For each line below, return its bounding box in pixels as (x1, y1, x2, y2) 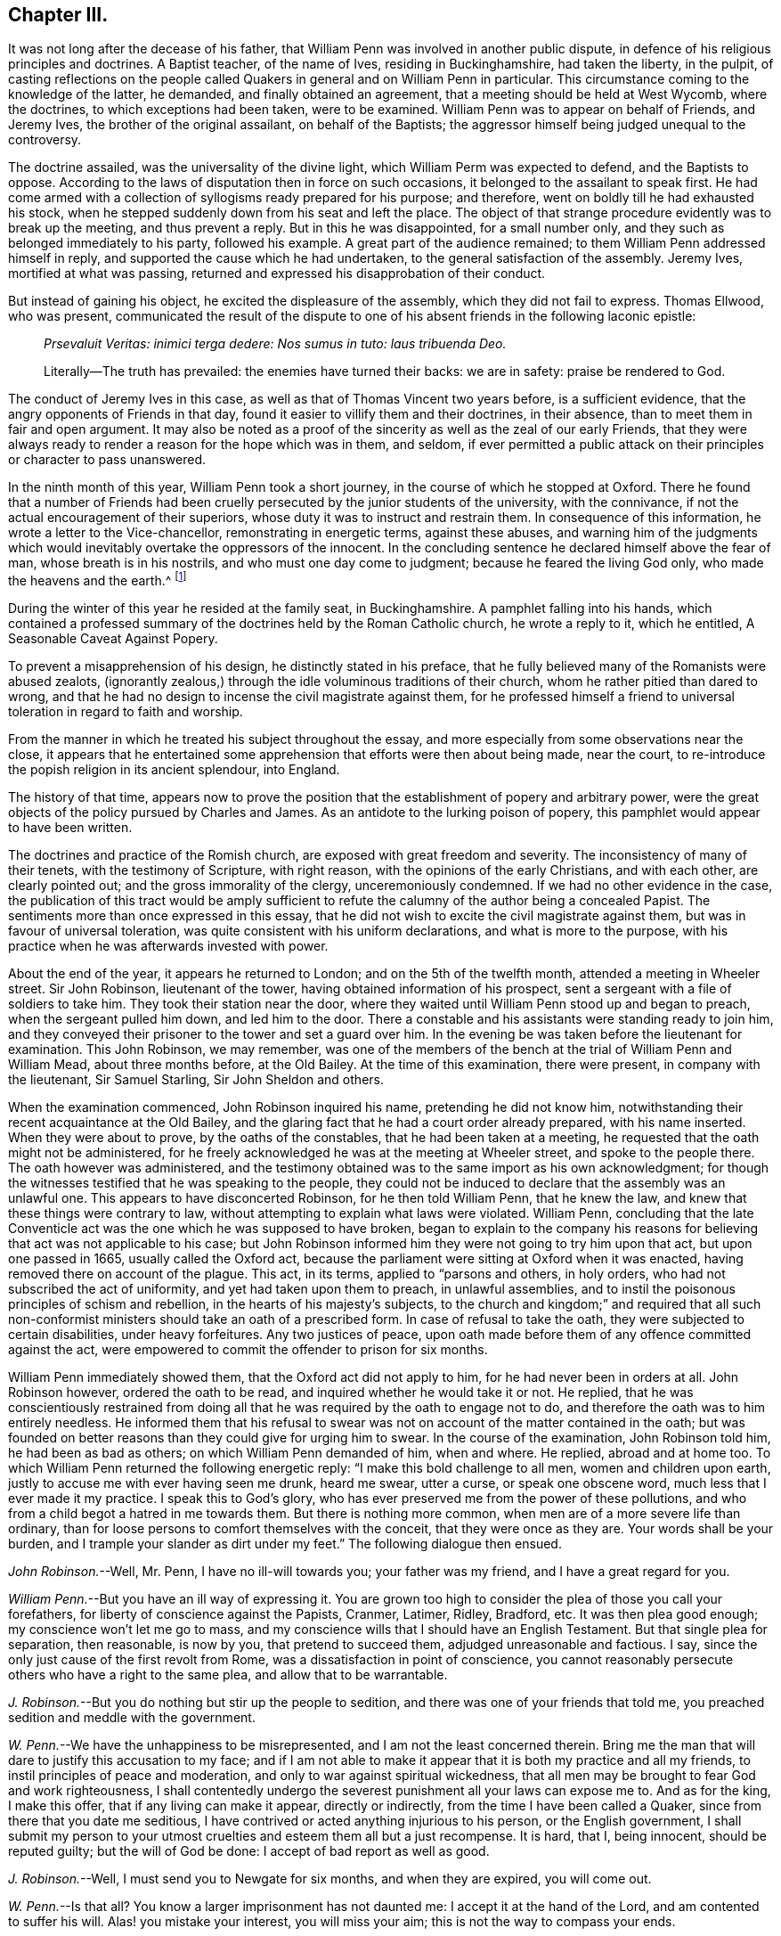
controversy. (8, 132, 82, 148)
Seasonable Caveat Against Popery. (8, 631, 218, 647)
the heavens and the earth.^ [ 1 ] (8, 570, 187, 589)
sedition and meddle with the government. (8, 1710, 256, 1726)
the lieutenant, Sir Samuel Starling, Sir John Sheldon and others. (8, 1072, 384, 1088)
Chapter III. (8, 4, 109, 26)
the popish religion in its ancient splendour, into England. (8, 762, 340, 778)
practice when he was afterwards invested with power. (8, 938, 329, 954)
